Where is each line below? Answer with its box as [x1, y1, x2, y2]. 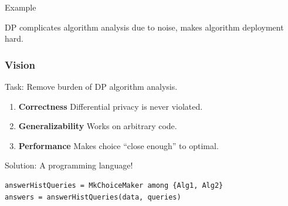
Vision [5, 57, 35, 72]
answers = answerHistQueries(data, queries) [5, 193, 181, 201]
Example [5, 1, 36, 13]
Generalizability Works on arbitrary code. [18, 120, 177, 132]
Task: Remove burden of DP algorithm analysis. [5, 80, 178, 92]
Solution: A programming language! [5, 159, 133, 171]
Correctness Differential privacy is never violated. [18, 100, 203, 112]
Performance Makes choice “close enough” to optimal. [18, 139, 219, 151]
